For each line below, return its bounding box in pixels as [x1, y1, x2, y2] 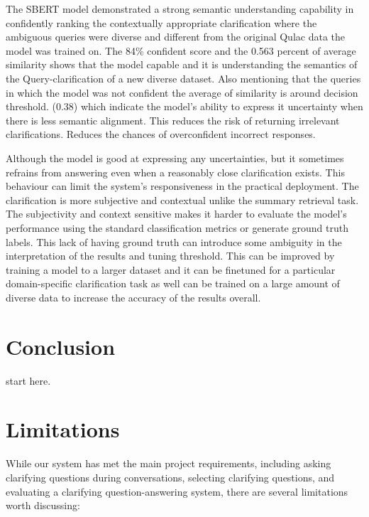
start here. [6, 373, 51, 388]
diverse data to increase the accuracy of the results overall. [6, 289, 261, 304]
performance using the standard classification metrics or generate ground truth [6, 220, 348, 235]
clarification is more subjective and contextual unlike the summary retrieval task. [6, 192, 359, 207]
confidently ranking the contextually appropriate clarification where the [6, 15, 317, 30]
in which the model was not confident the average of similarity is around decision [6, 85, 358, 100]
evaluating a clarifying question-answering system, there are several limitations [6, 484, 348, 499]
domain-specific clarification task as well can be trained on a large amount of [6, 276, 340, 291]
